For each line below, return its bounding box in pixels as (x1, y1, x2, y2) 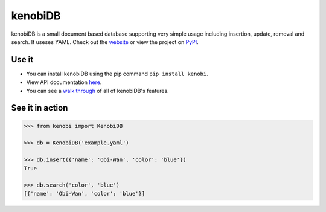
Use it (11, 54, 33, 65)
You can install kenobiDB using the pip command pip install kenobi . (26, 70, 208, 77)
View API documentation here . (26, 79, 102, 86)
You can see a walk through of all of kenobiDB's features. (26, 87, 169, 94)
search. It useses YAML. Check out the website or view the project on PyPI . (11, 38, 199, 45)
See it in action (11, 103, 68, 113)
